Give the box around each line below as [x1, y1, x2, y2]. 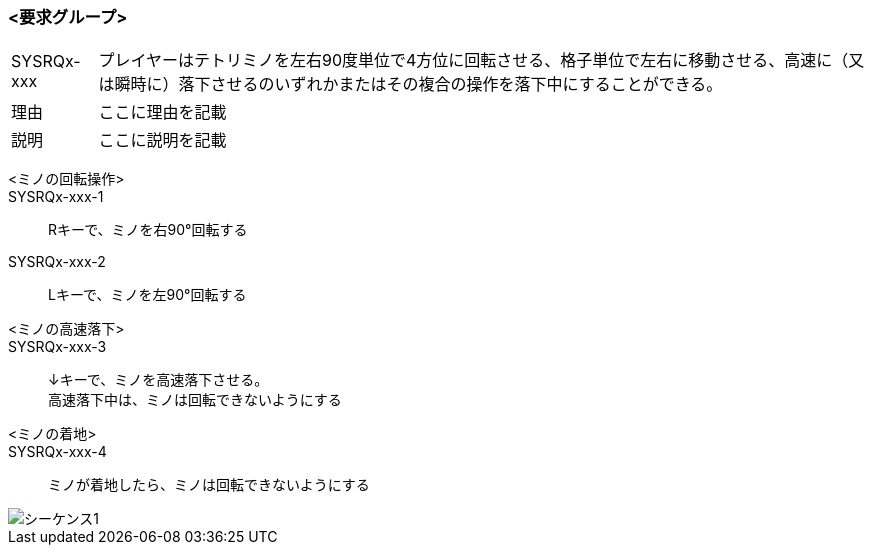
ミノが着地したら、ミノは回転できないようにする [48, 476, 370, 494]
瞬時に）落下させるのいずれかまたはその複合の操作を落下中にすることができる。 [114, 74, 723, 95]
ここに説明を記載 [98, 130, 227, 151]
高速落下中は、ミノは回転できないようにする [48, 391, 342, 409]
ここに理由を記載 [98, 102, 227, 123]
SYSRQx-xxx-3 [8, 338, 107, 356]
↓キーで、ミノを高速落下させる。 [48, 371, 269, 389]
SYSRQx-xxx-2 [8, 253, 106, 271]
